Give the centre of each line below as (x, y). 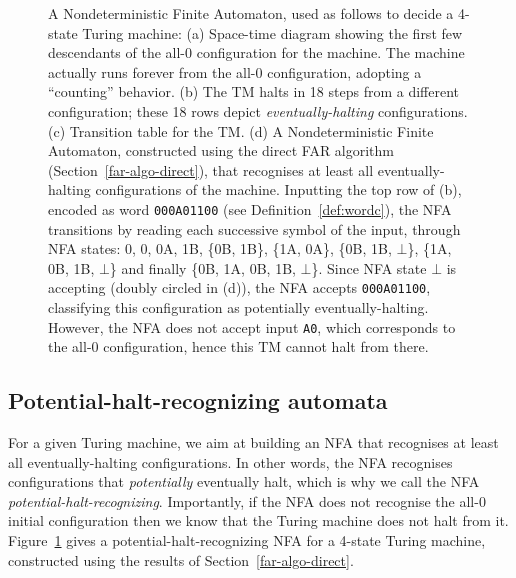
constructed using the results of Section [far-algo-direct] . (181, 559)
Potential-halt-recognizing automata (198, 400)
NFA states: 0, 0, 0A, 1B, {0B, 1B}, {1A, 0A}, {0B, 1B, (220, 248)
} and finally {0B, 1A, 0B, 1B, (202, 267)
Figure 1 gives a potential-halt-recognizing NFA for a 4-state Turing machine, (247, 540)
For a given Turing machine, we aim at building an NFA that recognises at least (253, 442)
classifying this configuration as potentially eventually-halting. (238, 307)
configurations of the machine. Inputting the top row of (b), (278, 189)
